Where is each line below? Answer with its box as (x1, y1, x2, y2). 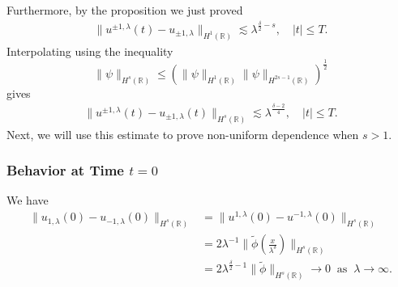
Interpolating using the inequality (6, 42, 173, 59)
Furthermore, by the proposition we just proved (6, 2, 243, 18)
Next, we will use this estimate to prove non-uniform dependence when (6, 125, 359, 142)
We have (6, 192, 49, 209)
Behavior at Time (6, 160, 124, 180)
